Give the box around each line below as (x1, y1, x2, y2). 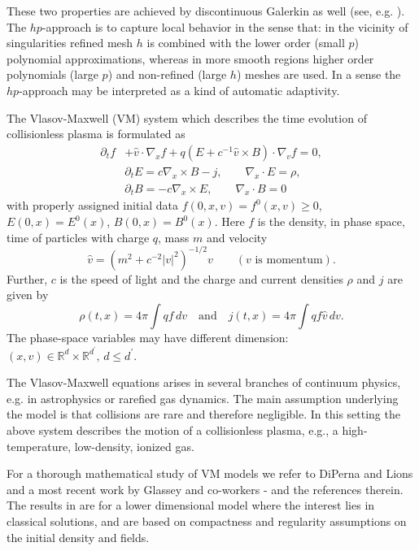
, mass (158, 228, 190, 245)
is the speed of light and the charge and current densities (59, 270, 343, 287)
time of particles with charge (7, 228, 150, 245)
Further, (7, 270, 48, 287)
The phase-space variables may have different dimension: (7, 328, 289, 345)
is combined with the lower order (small (146, 34, 345, 51)
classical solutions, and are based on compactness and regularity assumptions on (7, 512, 407, 529)
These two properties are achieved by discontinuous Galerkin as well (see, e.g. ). (7, 2, 405, 19)
